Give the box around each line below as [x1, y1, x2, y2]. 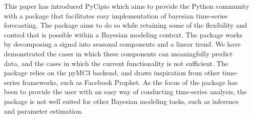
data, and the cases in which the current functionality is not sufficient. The [4, 58, 229, 68]
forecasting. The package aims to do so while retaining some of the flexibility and [4, 20, 247, 30]
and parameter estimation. [4, 105, 83, 116]
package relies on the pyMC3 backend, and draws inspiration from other [4, 68, 220, 78]
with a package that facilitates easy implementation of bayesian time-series [4, 10, 228, 20]
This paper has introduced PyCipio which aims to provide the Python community [4, 1, 250, 11]
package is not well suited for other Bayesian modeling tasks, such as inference [4, 96, 239, 106]
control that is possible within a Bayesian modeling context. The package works [4, 29, 243, 39]
